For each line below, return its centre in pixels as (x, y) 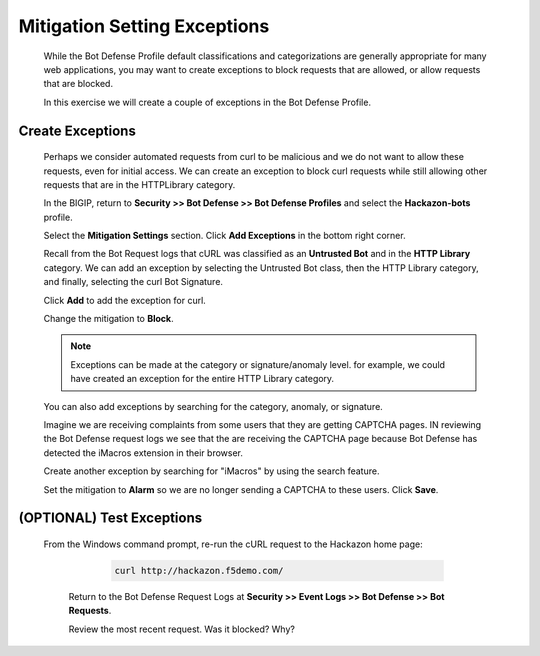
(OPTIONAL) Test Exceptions (110, 518)
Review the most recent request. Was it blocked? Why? (181, 629)
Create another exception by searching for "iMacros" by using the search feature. (211, 471)
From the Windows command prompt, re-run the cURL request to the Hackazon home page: (233, 544)
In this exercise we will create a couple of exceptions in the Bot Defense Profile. (207, 102)
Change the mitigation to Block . (108, 319)
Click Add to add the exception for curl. (125, 300)
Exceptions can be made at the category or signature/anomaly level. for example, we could (257, 364)
